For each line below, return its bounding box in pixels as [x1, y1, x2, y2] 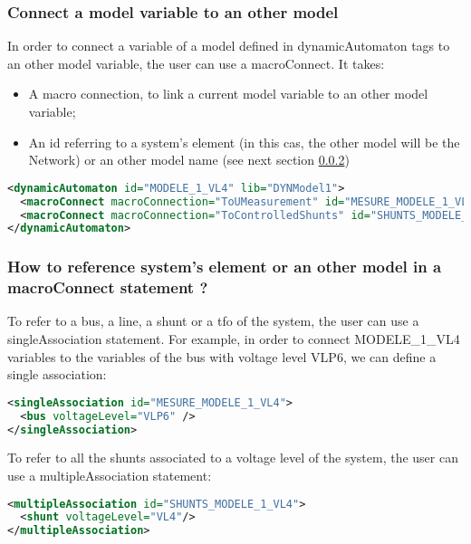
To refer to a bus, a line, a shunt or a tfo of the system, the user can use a [7, 311, 419, 330]
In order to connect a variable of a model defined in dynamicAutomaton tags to [7, 36, 450, 55]
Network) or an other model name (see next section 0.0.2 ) [28, 150, 350, 169]
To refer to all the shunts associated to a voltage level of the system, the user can [7, 448, 458, 467]
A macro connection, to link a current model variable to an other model [28, 84, 428, 103]
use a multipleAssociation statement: [7, 466, 212, 485]
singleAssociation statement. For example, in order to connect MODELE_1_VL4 [7, 329, 460, 348]
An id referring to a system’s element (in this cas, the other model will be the [28, 132, 460, 151]
